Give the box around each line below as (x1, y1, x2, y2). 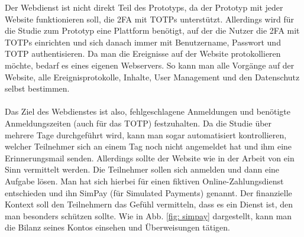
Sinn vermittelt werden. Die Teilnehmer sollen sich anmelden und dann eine (5, 163, 280, 176)
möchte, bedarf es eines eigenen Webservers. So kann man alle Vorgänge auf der (5, 59, 295, 71)
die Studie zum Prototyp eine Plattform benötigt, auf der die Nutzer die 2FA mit (5, 24, 300, 37)
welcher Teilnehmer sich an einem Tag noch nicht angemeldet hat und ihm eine (5, 140, 292, 152)
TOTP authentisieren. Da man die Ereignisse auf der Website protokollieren (5, 47, 281, 60)
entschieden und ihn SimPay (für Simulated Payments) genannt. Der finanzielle (5, 186, 292, 199)
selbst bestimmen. (5, 82, 70, 95)
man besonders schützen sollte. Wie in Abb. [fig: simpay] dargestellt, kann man (5, 209, 292, 222)
